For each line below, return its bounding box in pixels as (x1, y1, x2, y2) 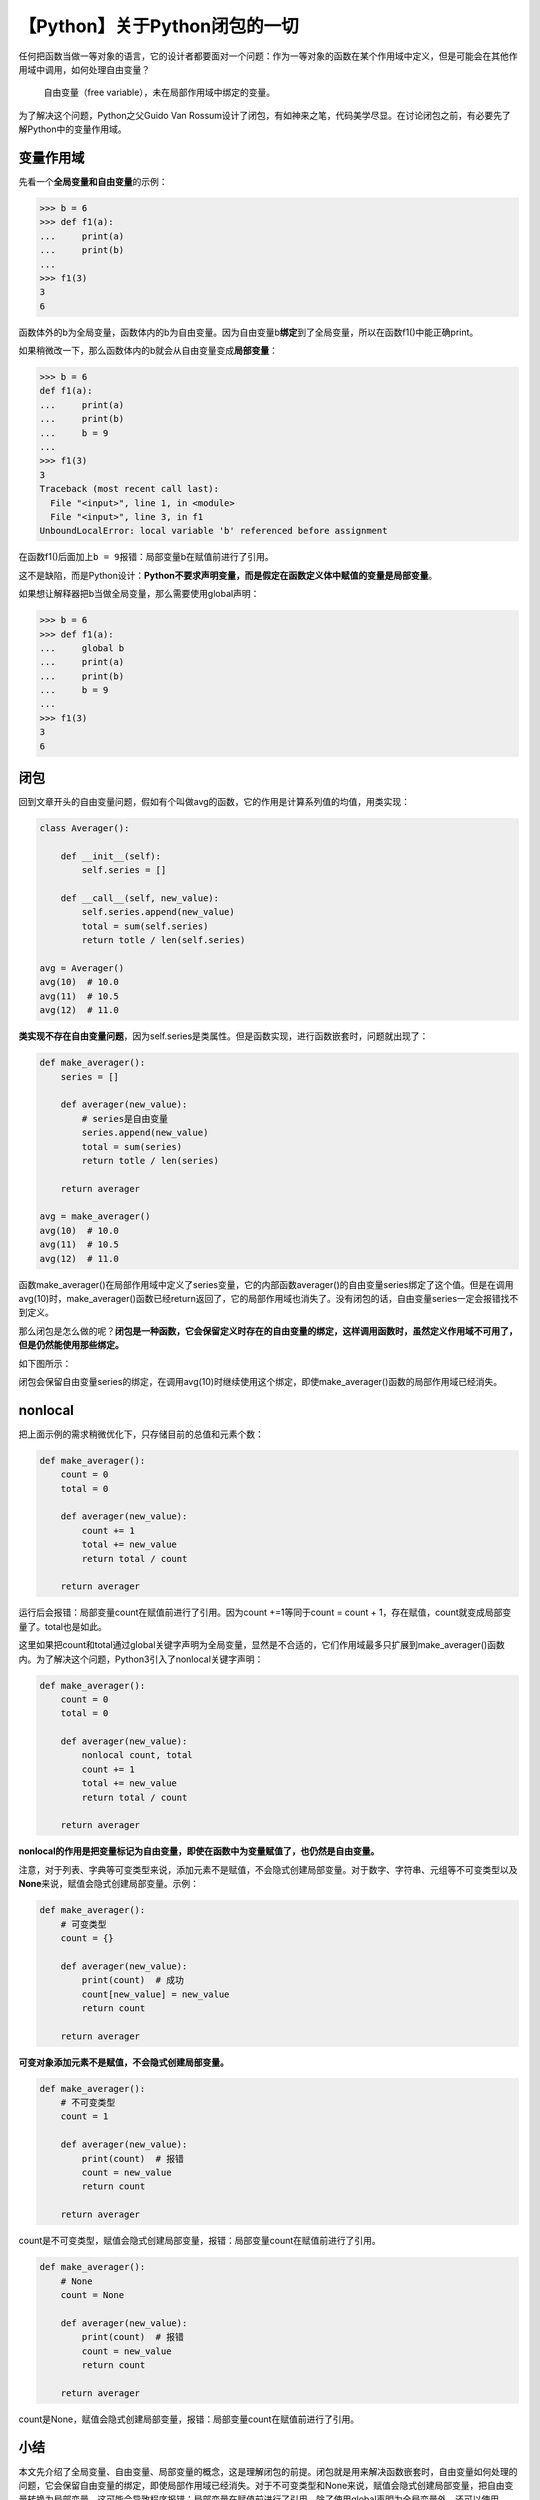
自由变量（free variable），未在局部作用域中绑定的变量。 (43, 86, 275, 99)
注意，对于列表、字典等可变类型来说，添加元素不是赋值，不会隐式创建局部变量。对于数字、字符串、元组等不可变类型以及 (18, 1863, 518, 1875)
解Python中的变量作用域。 (18, 123, 127, 135)
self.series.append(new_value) (81, 906, 235, 918)
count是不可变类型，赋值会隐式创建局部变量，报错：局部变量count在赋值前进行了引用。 (18, 2235, 382, 2247)
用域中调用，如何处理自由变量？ (18, 63, 150, 75)
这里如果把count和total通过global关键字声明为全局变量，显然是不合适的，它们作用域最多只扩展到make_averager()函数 (18, 1639, 505, 1651)
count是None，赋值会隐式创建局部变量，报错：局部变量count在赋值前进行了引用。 (18, 2413, 360, 2425)
